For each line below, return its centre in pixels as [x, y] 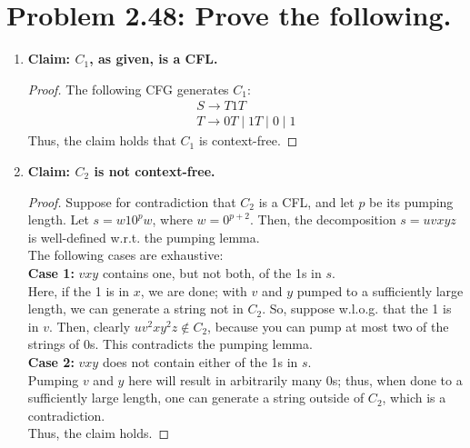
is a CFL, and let [306, 201]
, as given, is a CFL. [154, 59]
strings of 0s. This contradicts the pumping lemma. [170, 344]
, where [172, 219]
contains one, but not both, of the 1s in [212, 272]
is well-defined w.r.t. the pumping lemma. [144, 237]
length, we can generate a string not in [135, 309]
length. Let [58, 219]
